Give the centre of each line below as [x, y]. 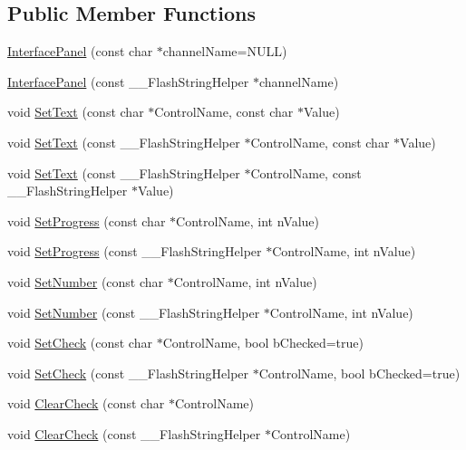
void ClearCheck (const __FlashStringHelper [134, 433]
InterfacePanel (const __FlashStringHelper [128, 81]
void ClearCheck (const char [86, 403]
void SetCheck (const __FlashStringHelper [128, 373]
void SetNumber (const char [86, 281]
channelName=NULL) [225, 51]
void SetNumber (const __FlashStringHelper [134, 312]
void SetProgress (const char [87, 220]
